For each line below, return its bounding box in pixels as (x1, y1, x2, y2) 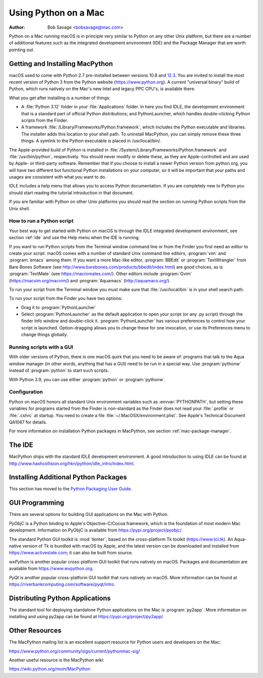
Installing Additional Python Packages (9, 473, 127, 481)
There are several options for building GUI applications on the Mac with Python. (9, 512, 169, 517)
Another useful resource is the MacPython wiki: (9, 657, 105, 663)
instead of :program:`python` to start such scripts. (9, 367, 109, 373)
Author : (9, 24, 25, 30)
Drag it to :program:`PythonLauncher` (21, 304, 97, 310)
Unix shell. (9, 205, 30, 211)
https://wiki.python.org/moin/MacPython (9, 666, 91, 672)
